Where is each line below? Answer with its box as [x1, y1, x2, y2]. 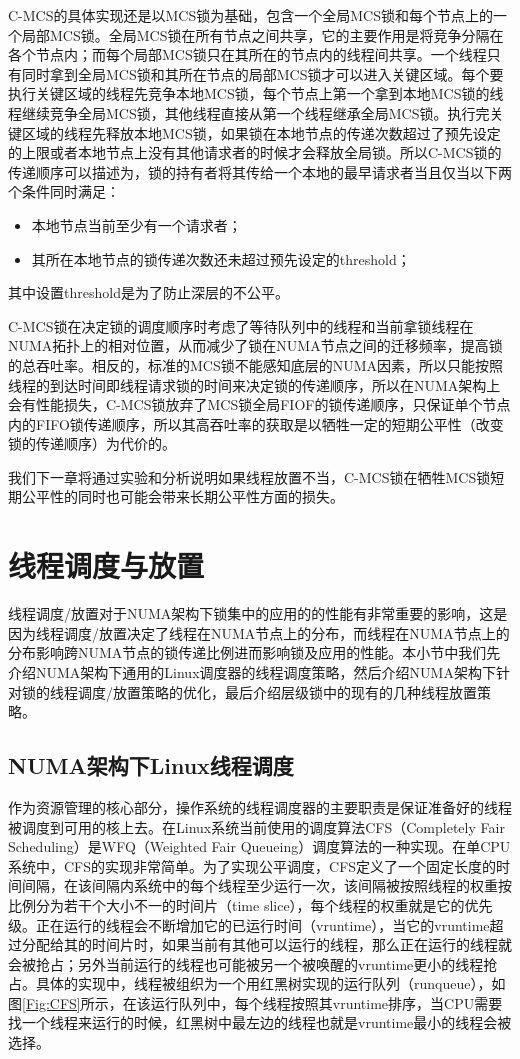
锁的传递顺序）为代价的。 [8, 433, 176, 454]
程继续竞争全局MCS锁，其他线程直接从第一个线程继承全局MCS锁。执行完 [8, 102, 490, 123]
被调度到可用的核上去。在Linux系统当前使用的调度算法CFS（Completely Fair [8, 816, 505, 837]
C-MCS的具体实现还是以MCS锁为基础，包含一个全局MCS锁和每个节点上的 [8, 5, 493, 25]
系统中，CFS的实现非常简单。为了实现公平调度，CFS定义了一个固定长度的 [8, 855, 497, 876]
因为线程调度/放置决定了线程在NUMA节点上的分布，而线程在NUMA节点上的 [8, 622, 510, 643]
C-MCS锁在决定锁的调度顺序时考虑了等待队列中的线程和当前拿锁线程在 [8, 315, 474, 336]
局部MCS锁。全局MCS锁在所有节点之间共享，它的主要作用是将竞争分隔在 [21, 24, 504, 45]
